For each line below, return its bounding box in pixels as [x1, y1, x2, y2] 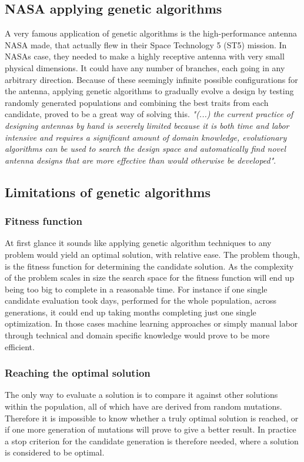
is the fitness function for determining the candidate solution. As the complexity [5, 260, 294, 272]
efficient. [5, 340, 35, 353]
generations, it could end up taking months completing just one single [5, 305, 256, 318]
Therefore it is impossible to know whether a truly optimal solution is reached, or [5, 411, 299, 424]
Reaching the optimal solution [5, 365, 151, 380]
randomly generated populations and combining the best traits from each [5, 96, 269, 108]
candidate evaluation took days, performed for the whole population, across [5, 294, 277, 307]
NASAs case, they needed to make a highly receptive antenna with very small [5, 50, 285, 62]
